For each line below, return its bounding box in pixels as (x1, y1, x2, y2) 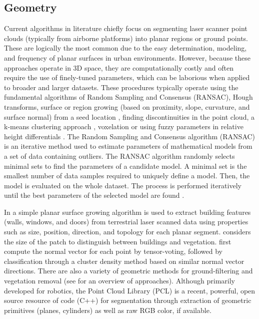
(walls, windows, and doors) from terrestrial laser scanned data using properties (4, 216, 248, 227)
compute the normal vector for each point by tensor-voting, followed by (4, 246, 222, 256)
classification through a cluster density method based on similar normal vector (4, 255, 244, 266)
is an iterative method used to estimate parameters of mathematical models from (4, 141, 252, 151)
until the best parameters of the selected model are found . (4, 190, 184, 200)
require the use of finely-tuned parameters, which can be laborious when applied (4, 72, 250, 83)
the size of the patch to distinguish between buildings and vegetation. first (4, 236, 231, 246)
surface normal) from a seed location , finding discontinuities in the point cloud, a (4, 111, 254, 122)
